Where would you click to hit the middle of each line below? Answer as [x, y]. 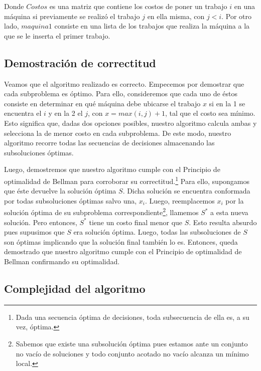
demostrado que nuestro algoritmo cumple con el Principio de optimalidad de [123, 251]
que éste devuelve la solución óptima [60, 191]
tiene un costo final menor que [136, 222]
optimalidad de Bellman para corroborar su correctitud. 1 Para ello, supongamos [127, 180]
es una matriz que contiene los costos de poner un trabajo [138, 6]
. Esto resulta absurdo [223, 222]
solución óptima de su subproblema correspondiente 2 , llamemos [101, 212]
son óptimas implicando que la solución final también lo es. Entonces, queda [121, 241]
